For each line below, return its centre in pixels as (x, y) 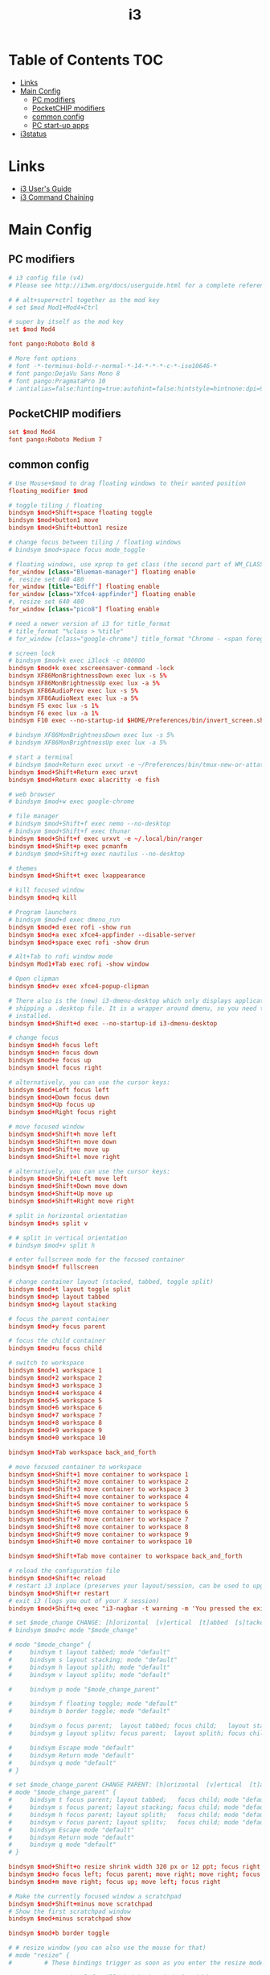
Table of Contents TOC (86, 60)
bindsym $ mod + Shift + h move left (62, 1134)
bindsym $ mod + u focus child (55, 1348)
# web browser (32, 794)
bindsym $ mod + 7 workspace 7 (55, 1415)
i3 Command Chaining (57, 197)
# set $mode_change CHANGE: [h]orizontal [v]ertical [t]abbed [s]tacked (138, 1623)
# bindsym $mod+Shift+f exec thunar (70, 831)
